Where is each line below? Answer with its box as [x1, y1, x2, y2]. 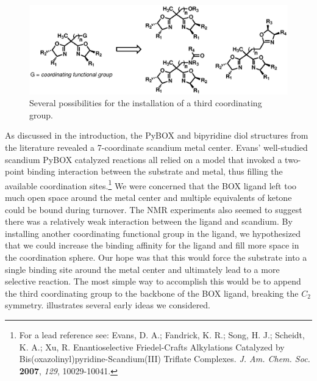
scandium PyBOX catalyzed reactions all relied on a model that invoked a [5, 153, 282, 165]
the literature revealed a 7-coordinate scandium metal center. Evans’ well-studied [5, 140, 308, 153]
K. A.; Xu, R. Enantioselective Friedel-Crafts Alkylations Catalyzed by [19, 340, 285, 353]
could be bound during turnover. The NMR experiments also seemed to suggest [5, 203, 302, 216]
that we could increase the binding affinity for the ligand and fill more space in [5, 239, 299, 252]
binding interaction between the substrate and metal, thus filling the [27, 165, 283, 178]
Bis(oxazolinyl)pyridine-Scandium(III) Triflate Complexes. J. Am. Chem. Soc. [19, 352, 310, 365]
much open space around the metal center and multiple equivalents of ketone [5, 191, 292, 203]
